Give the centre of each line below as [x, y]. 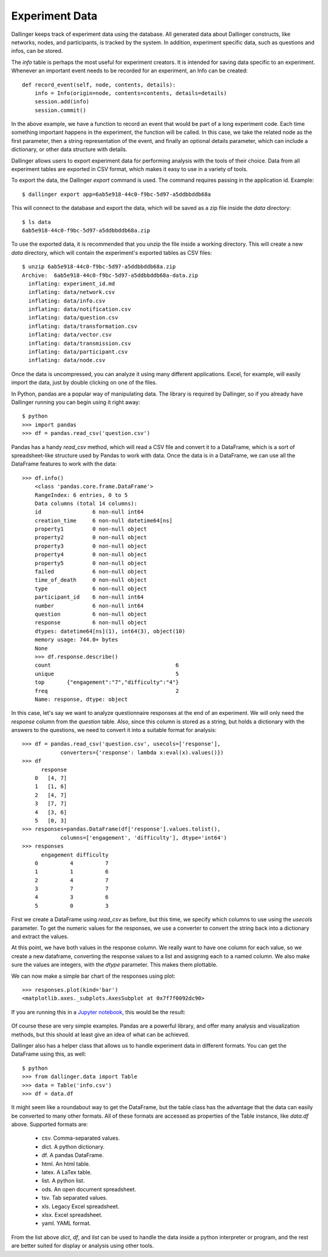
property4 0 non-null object [91, 555]
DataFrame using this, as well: [49, 1054]
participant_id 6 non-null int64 [89, 597]
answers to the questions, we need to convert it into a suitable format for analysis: [114, 730]
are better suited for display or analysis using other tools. [83, 1246]
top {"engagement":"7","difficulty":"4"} [107, 682]
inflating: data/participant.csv [78, 352]
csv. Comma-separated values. [81, 1138]
